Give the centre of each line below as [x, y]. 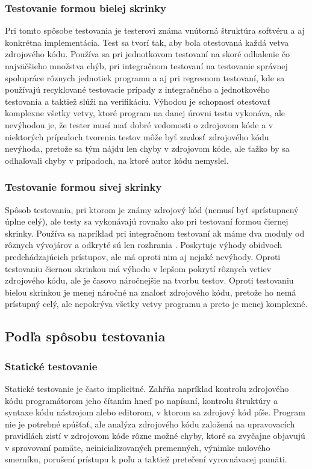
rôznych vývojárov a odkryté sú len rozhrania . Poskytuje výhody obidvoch [144, 245]
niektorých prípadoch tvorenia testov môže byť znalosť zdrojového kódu [137, 136]
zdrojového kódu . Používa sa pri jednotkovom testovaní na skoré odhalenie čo [148, 54]
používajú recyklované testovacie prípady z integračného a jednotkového [137, 89]
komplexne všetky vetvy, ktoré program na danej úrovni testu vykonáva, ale [145, 113]
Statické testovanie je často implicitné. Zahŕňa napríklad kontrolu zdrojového [147, 388]
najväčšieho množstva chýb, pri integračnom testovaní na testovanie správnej [146, 66]
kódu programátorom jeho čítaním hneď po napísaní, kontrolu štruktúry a [142, 400]
